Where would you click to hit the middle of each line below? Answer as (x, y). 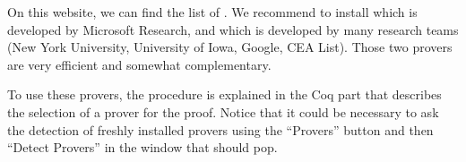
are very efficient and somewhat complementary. (139, 64)
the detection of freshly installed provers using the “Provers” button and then (220, 129)
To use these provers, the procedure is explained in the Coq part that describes (224, 94)
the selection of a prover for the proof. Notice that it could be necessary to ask (223, 111)
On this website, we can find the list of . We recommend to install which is (212, 12)
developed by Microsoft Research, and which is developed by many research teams (233, 29)
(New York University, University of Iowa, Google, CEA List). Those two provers (230, 47)
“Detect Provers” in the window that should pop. (142, 147)
